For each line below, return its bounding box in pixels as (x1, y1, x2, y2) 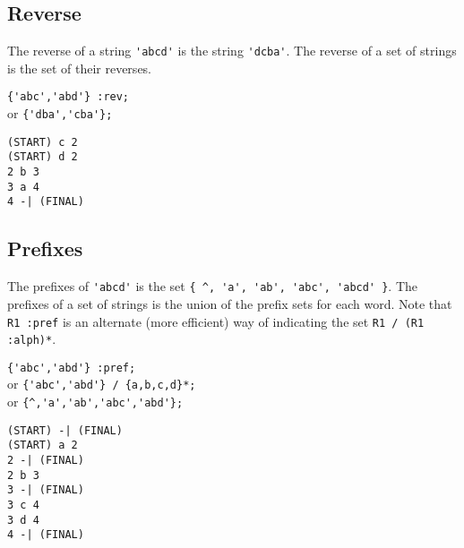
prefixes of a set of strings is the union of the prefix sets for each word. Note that (7, 294, 452, 313)
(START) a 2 (7, 439, 78, 452)
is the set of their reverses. (7, 58, 151, 77)
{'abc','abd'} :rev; (7, 90, 130, 104)
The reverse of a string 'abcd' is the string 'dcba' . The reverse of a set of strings (7, 41, 457, 60)
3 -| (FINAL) (7, 484, 84, 497)
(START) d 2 (7, 150, 78, 164)
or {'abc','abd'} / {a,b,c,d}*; (7, 374, 196, 393)
